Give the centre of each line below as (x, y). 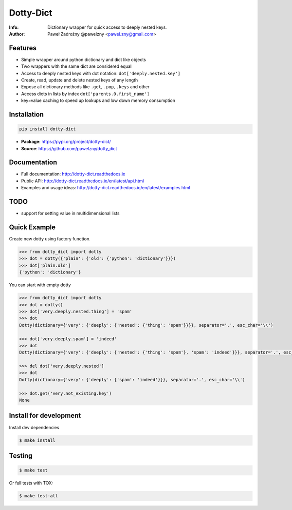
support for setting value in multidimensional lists (70, 213)
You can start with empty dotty (40, 285)
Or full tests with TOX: (31, 483)
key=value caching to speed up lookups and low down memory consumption (98, 100)
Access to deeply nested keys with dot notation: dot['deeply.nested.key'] (101, 73)
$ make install (37, 440)
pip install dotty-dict (48, 129)
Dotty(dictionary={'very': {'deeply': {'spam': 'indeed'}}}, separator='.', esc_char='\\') (132, 380)
